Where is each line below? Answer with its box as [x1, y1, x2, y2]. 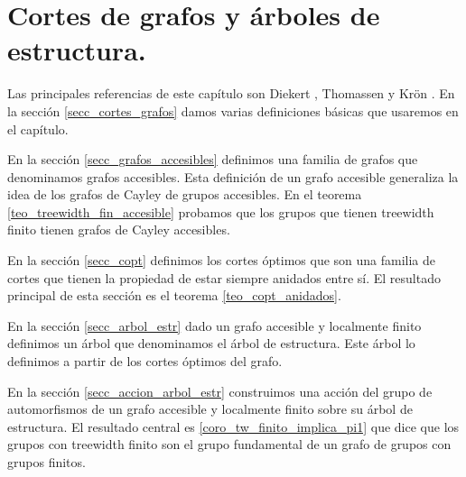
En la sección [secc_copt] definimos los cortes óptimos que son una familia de [7, 251, 436, 270]
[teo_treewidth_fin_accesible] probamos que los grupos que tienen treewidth [7, 202, 434, 221]
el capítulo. [7, 119, 69, 138]
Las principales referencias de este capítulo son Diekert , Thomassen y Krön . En [7, 84, 455, 103]
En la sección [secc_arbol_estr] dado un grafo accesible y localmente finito [7, 316, 422, 335]
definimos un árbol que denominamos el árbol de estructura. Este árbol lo [7, 334, 415, 353]
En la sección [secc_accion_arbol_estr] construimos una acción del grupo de [7, 381, 433, 400]
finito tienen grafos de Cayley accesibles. [7, 220, 230, 239]
